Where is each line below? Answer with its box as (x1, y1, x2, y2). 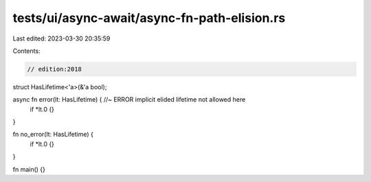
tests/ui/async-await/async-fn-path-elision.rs (12, 10, 286, 25)
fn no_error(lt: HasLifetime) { (12, 130, 94, 139)
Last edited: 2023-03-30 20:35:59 (12, 34, 111, 43)
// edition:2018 (27, 65, 82, 73)
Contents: (12, 47, 41, 55)
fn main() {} (12, 165, 46, 173)
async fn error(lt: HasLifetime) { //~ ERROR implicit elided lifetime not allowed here (12, 95, 246, 104)
